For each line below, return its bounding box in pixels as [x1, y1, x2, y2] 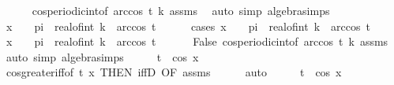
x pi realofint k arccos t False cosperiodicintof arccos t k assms [6, 33, 388, 50]
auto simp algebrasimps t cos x [6, 48, 199, 65]
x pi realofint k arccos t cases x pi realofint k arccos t [6, 17, 370, 34]
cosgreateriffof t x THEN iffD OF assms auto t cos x [6, 64, 342, 80]
